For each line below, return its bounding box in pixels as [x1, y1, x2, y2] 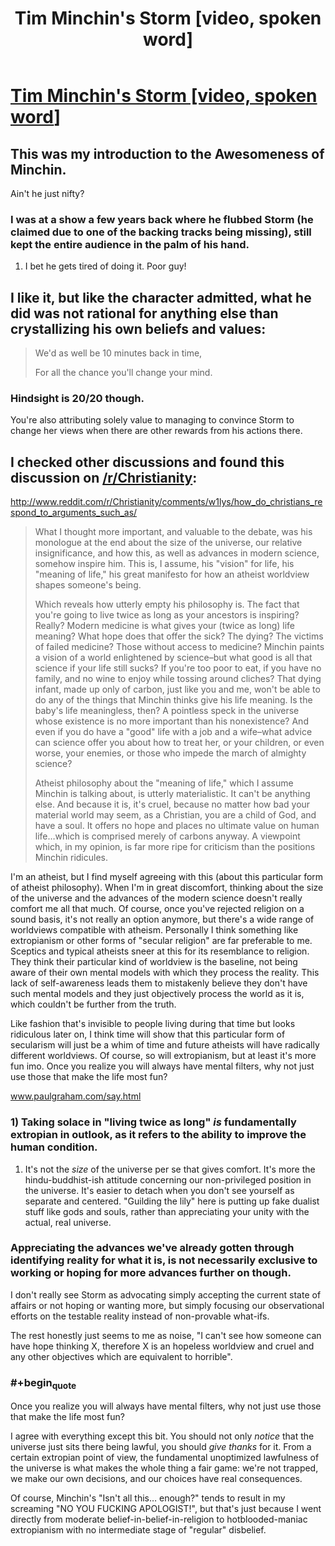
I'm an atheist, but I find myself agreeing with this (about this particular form [10, 871, 324, 883]
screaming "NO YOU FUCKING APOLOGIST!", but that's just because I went [10, 1503, 322, 1515]
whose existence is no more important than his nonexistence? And [34, 715, 309, 727]
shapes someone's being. [34, 579, 142, 591]
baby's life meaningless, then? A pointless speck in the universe [34, 705, 300, 717]
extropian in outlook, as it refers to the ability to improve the [10, 1128, 307, 1142]
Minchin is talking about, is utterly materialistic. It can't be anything [34, 788, 311, 800]
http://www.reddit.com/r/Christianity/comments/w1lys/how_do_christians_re [10, 496, 323, 508]
